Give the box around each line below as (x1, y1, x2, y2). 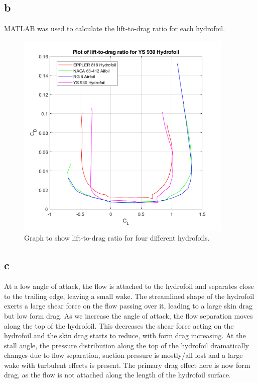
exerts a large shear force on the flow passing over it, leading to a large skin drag (4, 300, 252, 311)
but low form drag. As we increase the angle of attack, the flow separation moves (4, 310, 253, 321)
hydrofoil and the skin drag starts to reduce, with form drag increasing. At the (4, 330, 246, 341)
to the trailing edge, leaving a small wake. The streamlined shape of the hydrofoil (4, 290, 254, 301)
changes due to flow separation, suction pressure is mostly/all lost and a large (4, 350, 243, 360)
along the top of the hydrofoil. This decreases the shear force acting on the (4, 320, 234, 331)
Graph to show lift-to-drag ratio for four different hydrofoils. (24, 233, 210, 243)
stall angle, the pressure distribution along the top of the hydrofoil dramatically (4, 340, 249, 350)
